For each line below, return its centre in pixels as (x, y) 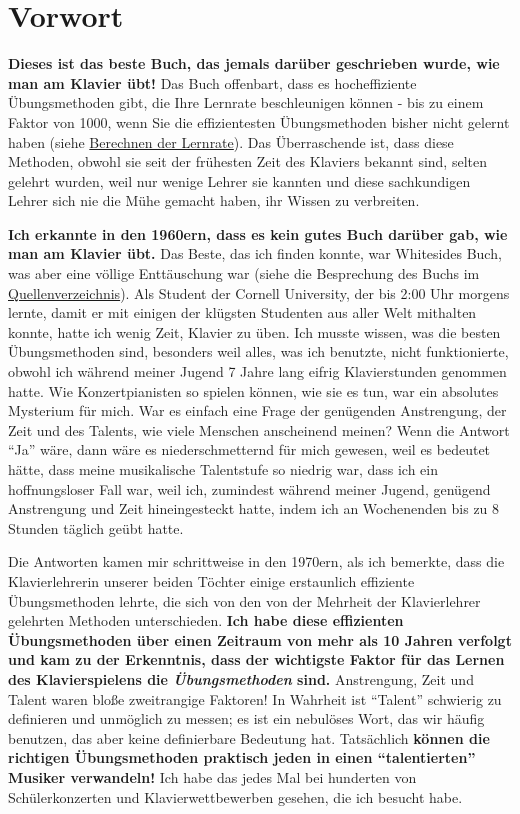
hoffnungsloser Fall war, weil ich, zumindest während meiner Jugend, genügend (249, 488)
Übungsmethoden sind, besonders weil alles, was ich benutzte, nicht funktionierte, (258, 351)
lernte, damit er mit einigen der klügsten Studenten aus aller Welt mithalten (242, 312)
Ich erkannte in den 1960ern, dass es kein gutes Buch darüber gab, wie (258, 233)
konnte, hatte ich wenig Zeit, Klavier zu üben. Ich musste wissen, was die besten (254, 331)
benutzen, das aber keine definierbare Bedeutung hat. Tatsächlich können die (249, 737)
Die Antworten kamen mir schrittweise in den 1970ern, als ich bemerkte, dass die (256, 561)
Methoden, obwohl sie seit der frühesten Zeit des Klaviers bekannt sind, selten (247, 161)
